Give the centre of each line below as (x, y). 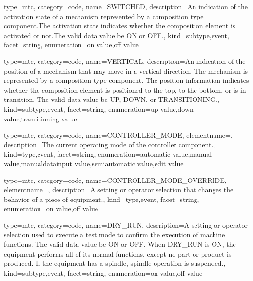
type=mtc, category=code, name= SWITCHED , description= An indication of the (126, 6)
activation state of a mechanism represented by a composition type (104, 16)
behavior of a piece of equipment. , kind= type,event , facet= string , (102, 199)
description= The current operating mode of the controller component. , (110, 144)
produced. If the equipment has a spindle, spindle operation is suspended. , (115, 263)
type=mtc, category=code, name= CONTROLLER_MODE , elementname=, (118, 135)
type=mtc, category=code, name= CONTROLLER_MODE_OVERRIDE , (115, 180)
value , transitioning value (40, 118)
